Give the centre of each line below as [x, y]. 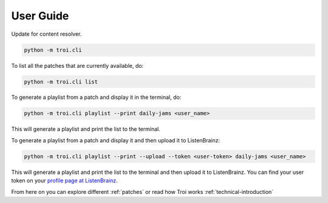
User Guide [40, 16]
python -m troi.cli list [61, 82]
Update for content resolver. [46, 34]
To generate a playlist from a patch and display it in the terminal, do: [96, 98]
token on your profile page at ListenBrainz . [64, 181]
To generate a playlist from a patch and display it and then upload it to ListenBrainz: [116, 140]
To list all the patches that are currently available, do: [77, 65]
